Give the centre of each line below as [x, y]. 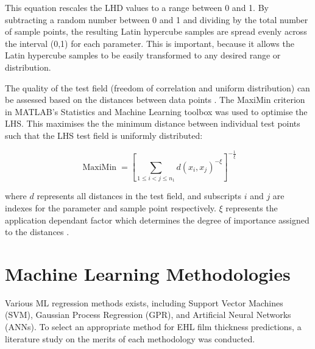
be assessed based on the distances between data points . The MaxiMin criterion [155, 100]
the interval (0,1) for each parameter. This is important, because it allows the [150, 43]
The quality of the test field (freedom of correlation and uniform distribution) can [157, 87]
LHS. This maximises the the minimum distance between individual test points [153, 123]
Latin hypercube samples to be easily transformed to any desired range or [143, 55]
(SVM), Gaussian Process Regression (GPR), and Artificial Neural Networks [148, 315]
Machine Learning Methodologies [148, 273]
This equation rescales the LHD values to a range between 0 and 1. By [137, 7]
